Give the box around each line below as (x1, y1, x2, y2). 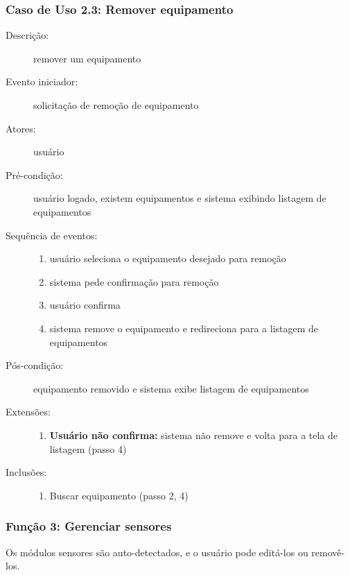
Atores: (6, 121, 36, 135)
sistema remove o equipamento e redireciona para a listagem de (49, 320, 319, 335)
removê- (311, 544, 345, 559)
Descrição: (6, 28, 49, 42)
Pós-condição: (6, 358, 64, 372)
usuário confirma (49, 298, 121, 312)
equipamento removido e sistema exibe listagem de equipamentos (33, 381, 309, 395)
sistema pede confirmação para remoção (49, 274, 219, 289)
